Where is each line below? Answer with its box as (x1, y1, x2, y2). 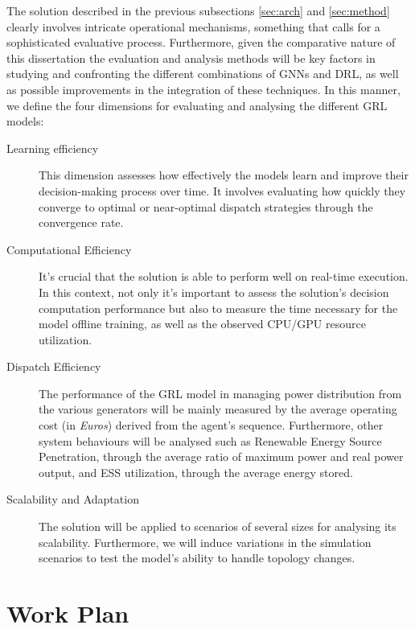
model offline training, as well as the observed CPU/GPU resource (39, 315, 366, 332)
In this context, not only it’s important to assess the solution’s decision (39, 283, 389, 300)
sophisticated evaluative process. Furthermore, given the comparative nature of (6, 34, 396, 51)
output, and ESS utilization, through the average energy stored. (39, 463, 353, 480)
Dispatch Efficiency (6, 358, 101, 375)
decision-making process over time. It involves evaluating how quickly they (39, 182, 406, 199)
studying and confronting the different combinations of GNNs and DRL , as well (6, 65, 399, 82)
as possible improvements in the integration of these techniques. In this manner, (6, 80, 401, 97)
